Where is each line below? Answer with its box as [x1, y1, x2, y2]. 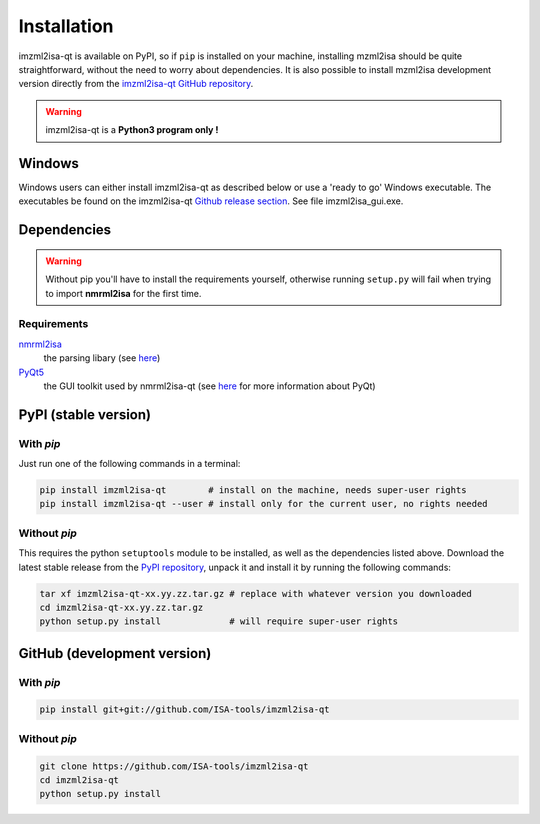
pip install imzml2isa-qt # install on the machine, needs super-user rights [39, 485, 467, 496]
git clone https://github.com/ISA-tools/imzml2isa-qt [39, 760, 309, 772]
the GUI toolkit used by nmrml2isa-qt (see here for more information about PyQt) [43, 380, 376, 392]
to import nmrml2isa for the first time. [45, 287, 202, 299]
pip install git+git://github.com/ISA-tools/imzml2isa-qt [39, 704, 330, 715]
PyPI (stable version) [18, 406, 152, 423]
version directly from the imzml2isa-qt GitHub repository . [18, 78, 254, 90]
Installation [18, 15, 114, 37]
